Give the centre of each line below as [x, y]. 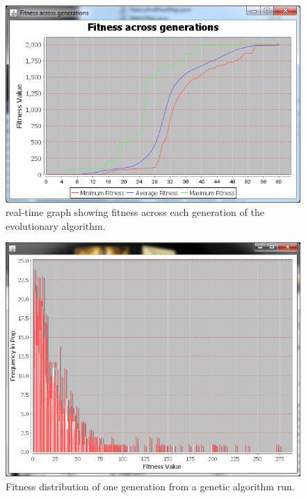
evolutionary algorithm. [56, 225]
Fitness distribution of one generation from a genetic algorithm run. [150, 486]
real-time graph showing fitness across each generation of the [135, 212]
